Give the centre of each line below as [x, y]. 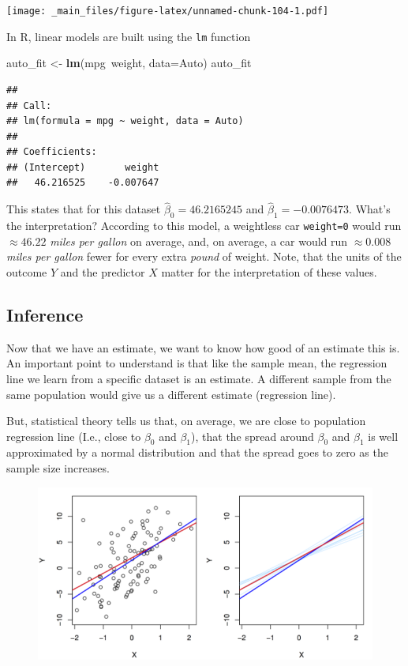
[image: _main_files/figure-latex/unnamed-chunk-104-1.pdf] [168, 11]
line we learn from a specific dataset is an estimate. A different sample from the [199, 378]
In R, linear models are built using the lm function [129, 36]
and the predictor [103, 271]
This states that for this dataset [84, 209]
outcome [27, 271]
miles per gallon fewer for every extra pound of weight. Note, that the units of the [204, 256]
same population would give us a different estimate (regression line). [171, 394]
